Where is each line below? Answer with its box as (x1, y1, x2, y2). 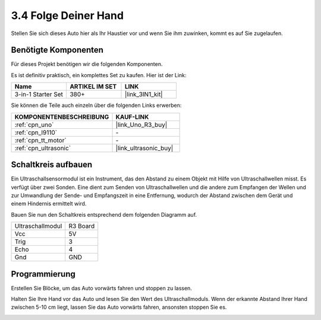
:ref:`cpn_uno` (14, 121, 54, 129)
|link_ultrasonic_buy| (115, 144, 174, 152)
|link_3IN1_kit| (125, 90, 163, 99)
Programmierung (11, 269, 75, 279)
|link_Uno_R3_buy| (115, 121, 168, 129)
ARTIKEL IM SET (69, 83, 117, 91)
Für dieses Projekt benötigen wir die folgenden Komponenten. (11, 61, 163, 68)
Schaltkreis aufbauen (11, 160, 93, 170)
